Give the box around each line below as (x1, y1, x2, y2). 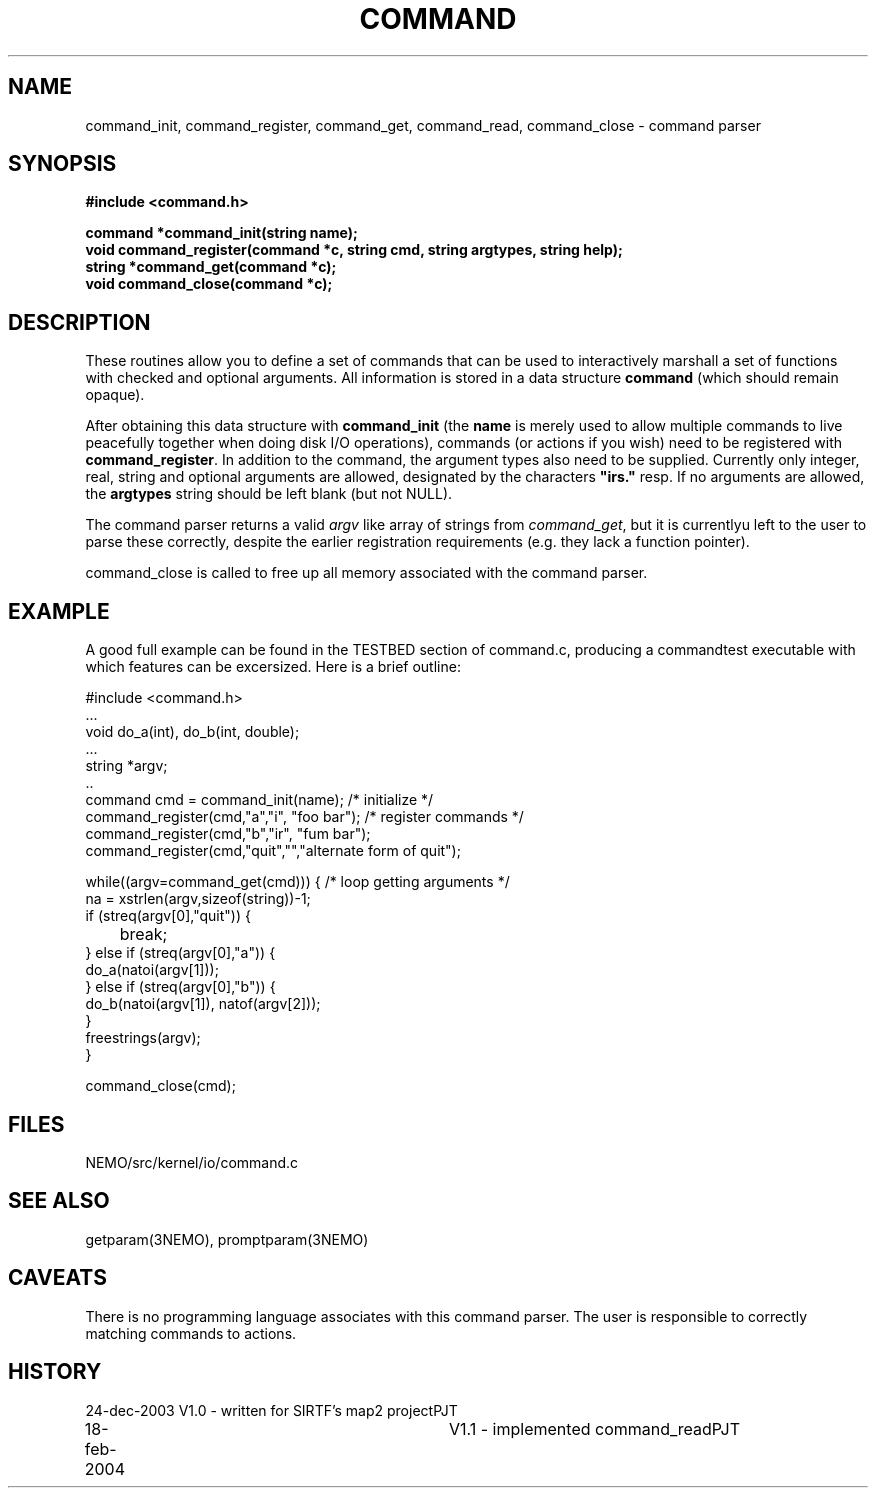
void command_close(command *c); (85, 275, 333, 293)
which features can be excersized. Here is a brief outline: (85, 658, 461, 676)
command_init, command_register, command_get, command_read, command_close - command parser (85, 116, 761, 134)
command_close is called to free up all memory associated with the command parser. (85, 564, 648, 582)
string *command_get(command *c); (85, 258, 337, 276)
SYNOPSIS (8, 151, 117, 177)
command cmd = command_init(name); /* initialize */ (85, 791, 434, 809)
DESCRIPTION (8, 309, 151, 335)
